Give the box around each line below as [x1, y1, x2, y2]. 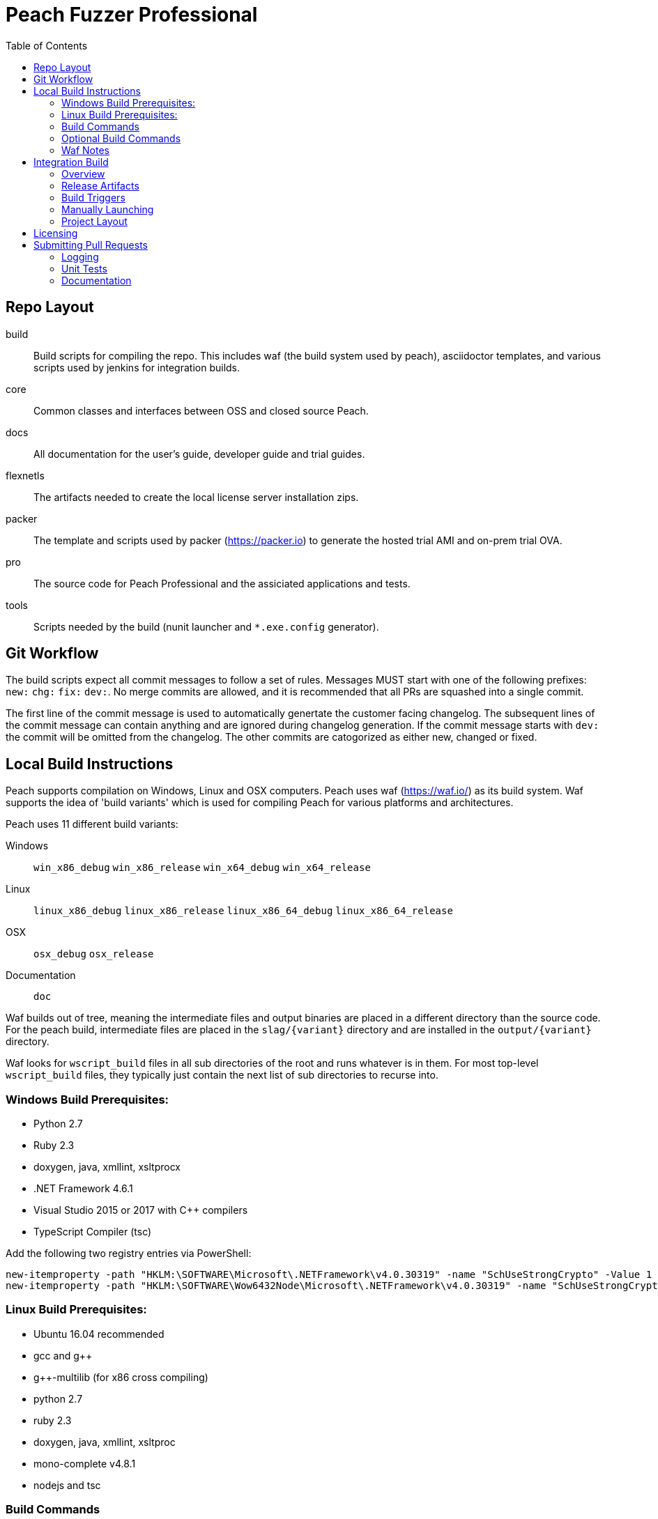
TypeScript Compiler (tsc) [33, 1226, 152, 1238]
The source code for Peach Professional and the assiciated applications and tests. [33, 577, 411, 589]
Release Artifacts [61, 179, 139, 192]
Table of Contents [6, 39, 88, 52]
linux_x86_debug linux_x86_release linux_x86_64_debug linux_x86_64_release [33, 905, 453, 917]
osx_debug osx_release [33, 948, 154, 960]
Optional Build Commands [61, 132, 181, 144]
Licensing [33, 226, 78, 239]
